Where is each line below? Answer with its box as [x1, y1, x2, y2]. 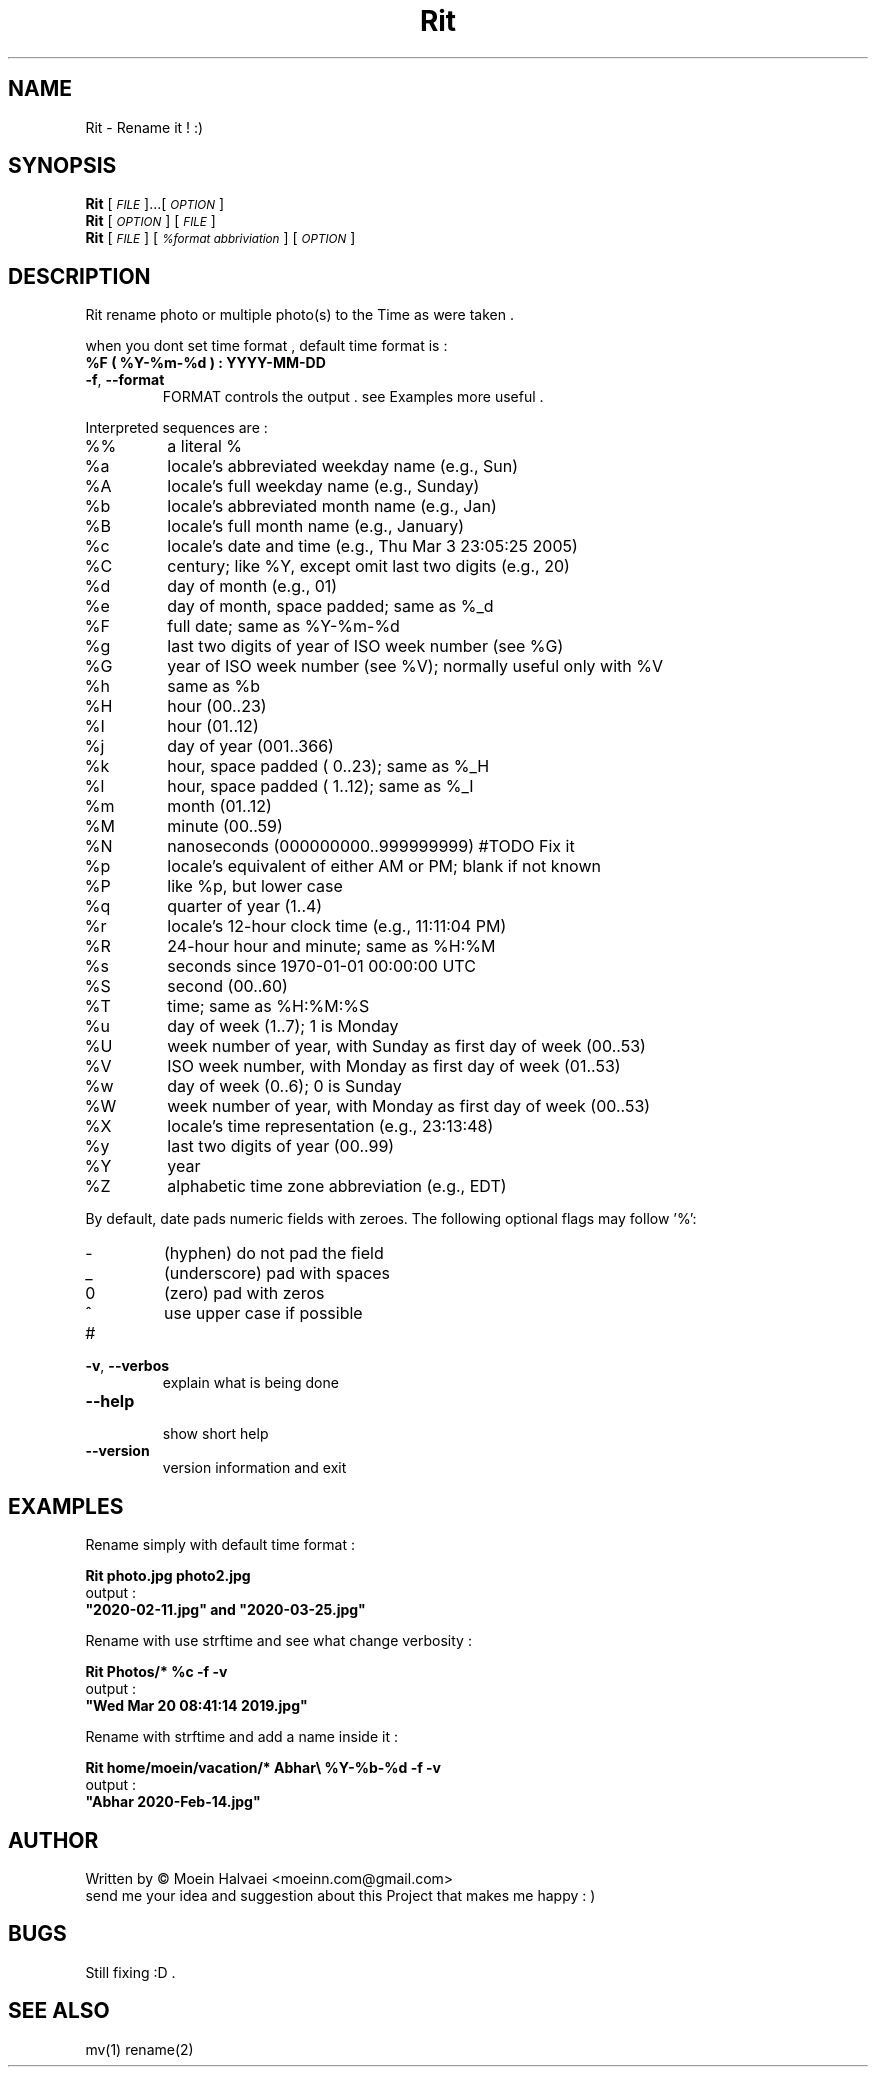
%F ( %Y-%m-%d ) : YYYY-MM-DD [85, 354, 326, 372]
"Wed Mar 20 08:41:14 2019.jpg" [85, 1697, 308, 1715]
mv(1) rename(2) [85, 2040, 194, 2058]
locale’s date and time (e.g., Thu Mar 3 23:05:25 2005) [167, 536, 578, 557]
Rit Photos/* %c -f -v [85, 1663, 228, 1681]
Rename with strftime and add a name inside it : [85, 1728, 398, 1746]
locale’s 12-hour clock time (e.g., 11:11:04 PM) [167, 916, 507, 937]
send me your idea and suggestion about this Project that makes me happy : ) [85, 1886, 596, 1904]
